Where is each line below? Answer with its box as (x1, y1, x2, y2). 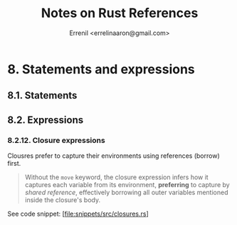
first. (7, 159, 21, 168)
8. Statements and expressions (7, 61, 196, 77)
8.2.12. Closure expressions (7, 135, 105, 145)
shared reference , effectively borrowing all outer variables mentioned (24, 188, 228, 197)
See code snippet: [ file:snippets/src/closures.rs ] (7, 209, 149, 219)
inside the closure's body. (24, 196, 101, 204)
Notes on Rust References (41, 5, 199, 21)
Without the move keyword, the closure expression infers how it (24, 173, 209, 181)
